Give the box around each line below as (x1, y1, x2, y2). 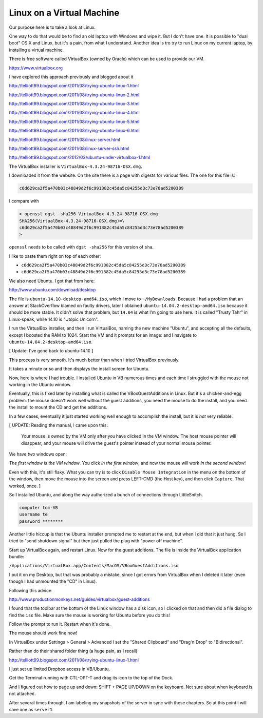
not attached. (9, 691, 36, 697)
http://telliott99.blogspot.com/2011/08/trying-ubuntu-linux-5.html (9, 119, 140, 124)
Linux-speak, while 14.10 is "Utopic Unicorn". (9, 316, 99, 322)
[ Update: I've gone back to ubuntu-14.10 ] (9, 348, 94, 354)
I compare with (9, 198, 39, 204)
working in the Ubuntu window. (9, 381, 72, 388)
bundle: (9, 554, 24, 559)
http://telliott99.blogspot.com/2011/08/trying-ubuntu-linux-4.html (9, 110, 140, 116)
